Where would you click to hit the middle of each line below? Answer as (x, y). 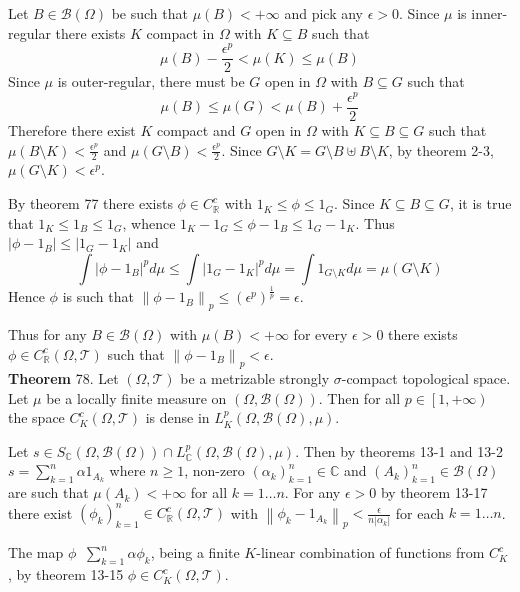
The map (36, 552)
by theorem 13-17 (434, 492)
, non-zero (214, 470)
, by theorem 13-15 (66, 574)
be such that (149, 13)
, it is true (480, 203)
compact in (180, 32)
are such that (48, 492)
